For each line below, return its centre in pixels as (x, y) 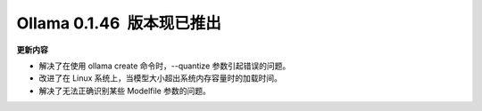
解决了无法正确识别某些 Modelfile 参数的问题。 (125, 91)
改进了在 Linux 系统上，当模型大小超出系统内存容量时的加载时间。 (161, 78)
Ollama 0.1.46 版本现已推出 (119, 23)
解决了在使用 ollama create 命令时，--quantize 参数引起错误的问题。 (165, 66)
